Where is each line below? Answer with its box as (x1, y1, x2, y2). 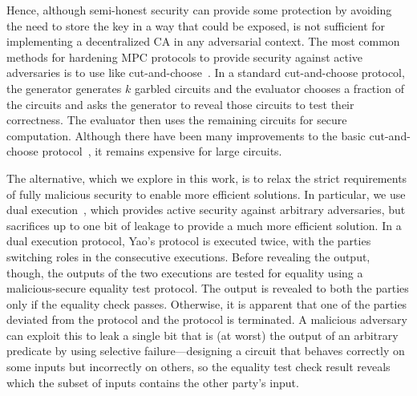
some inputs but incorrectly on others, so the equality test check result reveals (6, 358, 391, 375)
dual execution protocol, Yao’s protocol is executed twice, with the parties (6, 232, 371, 249)
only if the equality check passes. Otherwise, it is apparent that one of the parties (6, 295, 407, 312)
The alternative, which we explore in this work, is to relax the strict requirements (6, 169, 407, 186)
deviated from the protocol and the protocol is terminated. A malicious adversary (6, 311, 407, 328)
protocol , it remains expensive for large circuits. (42, 143, 282, 160)
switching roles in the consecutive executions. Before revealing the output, (6, 248, 370, 265)
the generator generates (6, 79, 122, 96)
